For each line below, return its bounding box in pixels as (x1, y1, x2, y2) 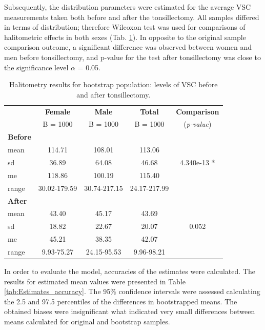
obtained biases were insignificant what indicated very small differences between (4, 306, 255, 317)
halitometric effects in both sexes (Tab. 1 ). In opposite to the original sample (4, 31, 246, 42)
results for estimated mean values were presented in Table (4, 276, 186, 286)
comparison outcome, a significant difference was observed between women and (4, 42, 252, 52)
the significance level (4, 62, 69, 72)
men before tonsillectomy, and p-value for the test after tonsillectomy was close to (4, 51, 261, 62)
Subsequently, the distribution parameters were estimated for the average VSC (4, 2, 251, 12)
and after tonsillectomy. (76, 89, 151, 100)
